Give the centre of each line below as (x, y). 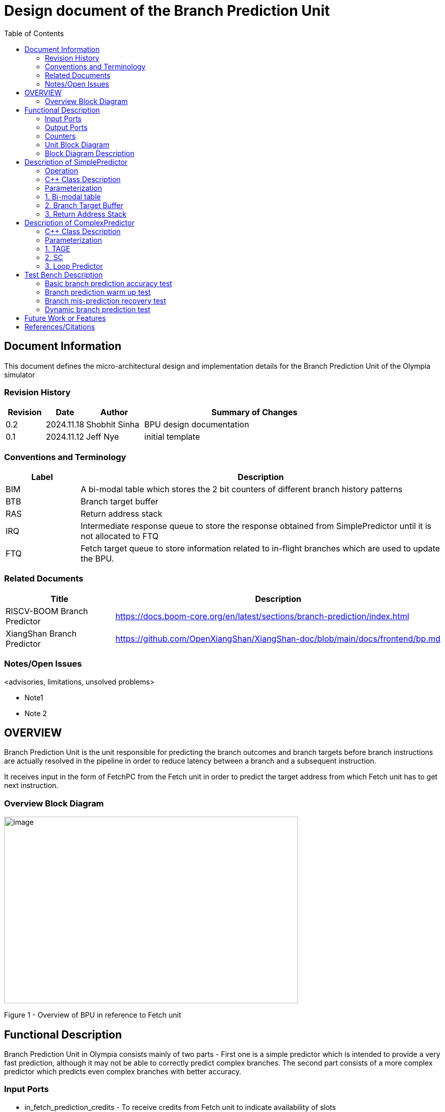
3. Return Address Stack (86, 214)
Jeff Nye (103, 437)
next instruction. (31, 786)
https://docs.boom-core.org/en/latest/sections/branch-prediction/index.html (262, 616)
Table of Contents (34, 33)
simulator (20, 374)
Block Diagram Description (90, 153)
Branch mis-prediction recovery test (106, 300)
